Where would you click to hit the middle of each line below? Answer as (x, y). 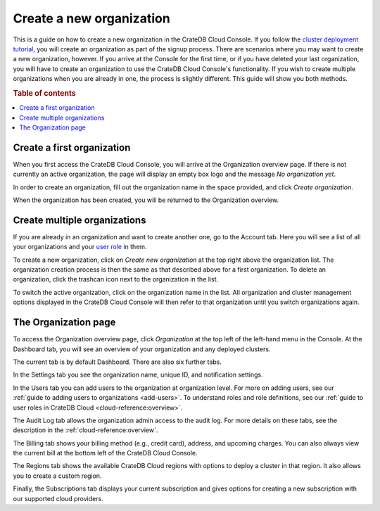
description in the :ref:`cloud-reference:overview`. (85, 430)
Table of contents (45, 93)
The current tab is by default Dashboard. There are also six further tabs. (117, 362)
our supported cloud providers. (58, 498)
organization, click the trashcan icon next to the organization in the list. (116, 279)
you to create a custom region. (57, 476)
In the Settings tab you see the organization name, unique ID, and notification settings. (138, 375)
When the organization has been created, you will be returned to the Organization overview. (146, 200)
